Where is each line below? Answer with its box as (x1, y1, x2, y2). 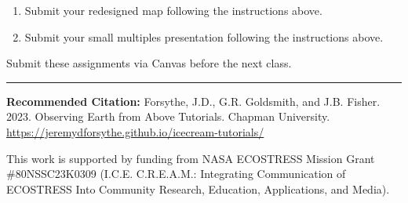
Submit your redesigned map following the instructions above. (24, 2, 322, 18)
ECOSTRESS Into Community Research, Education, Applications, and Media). (6, 180, 390, 197)
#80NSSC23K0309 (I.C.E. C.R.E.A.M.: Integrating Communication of (6, 165, 346, 182)
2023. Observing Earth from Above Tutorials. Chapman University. (6, 108, 330, 125)
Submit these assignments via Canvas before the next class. (6, 55, 292, 71)
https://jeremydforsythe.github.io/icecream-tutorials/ (6, 123, 264, 140)
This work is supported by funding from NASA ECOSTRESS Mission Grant (6, 150, 375, 166)
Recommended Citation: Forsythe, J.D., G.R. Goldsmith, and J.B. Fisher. (6, 92, 381, 109)
